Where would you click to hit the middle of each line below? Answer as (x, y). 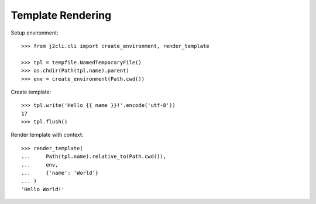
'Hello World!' (43, 189)
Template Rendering (61, 15)
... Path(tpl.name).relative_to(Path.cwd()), (94, 157)
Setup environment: (35, 33)
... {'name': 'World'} (60, 173)
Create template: (31, 92)
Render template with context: (47, 135)
